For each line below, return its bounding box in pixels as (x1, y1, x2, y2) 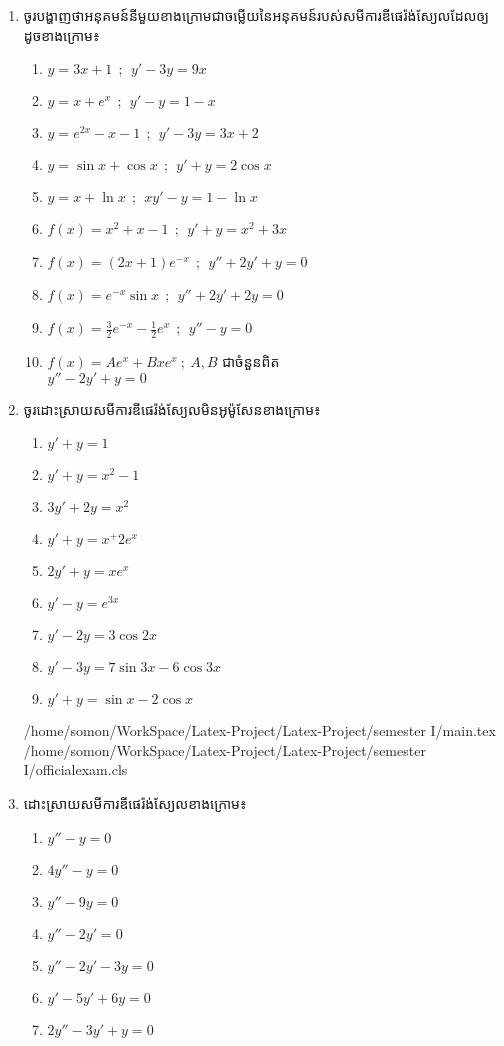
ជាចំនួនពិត (222, 351, 280, 372)
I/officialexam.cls (23, 759, 128, 780)
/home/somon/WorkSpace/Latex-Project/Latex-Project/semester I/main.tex (23, 720, 496, 741)
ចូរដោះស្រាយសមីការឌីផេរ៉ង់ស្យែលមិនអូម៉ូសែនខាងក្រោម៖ (23, 398, 321, 419)
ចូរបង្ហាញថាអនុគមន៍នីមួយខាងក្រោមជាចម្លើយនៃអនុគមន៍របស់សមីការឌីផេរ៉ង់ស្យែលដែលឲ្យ (23, 5, 489, 25)
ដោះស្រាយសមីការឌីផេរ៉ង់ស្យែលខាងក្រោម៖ (23, 792, 247, 813)
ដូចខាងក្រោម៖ (23, 24, 100, 45)
